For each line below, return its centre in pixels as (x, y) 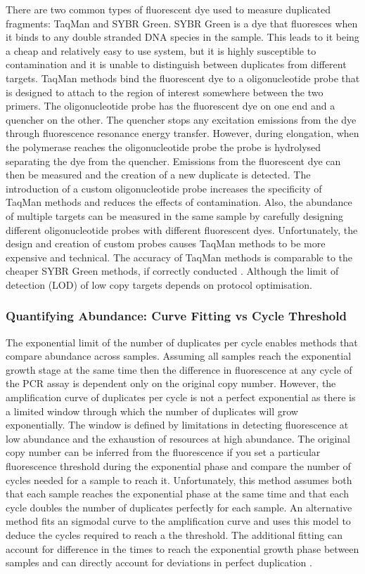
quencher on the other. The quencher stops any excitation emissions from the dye (181, 119)
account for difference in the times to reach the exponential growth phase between (182, 548)
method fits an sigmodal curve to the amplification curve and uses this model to (178, 521)
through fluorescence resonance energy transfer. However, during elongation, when (182, 133)
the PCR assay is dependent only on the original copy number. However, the (171, 383)
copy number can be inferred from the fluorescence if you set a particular (163, 452)
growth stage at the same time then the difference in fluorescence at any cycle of (179, 369)
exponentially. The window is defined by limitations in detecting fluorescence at (177, 425)
